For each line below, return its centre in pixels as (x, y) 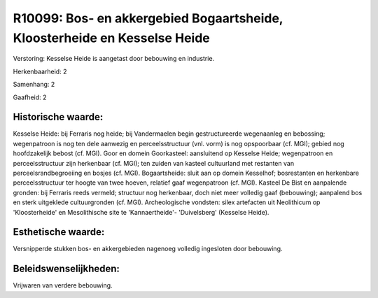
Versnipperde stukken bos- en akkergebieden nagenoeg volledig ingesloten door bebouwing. (148, 249)
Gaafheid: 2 (30, 97)
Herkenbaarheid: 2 (40, 71)
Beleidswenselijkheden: (66, 269)
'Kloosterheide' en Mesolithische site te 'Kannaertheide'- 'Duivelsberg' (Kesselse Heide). (141, 212)
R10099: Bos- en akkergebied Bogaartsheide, (148, 18)
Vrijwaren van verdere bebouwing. (63, 285)
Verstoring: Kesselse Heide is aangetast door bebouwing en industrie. (114, 59)
